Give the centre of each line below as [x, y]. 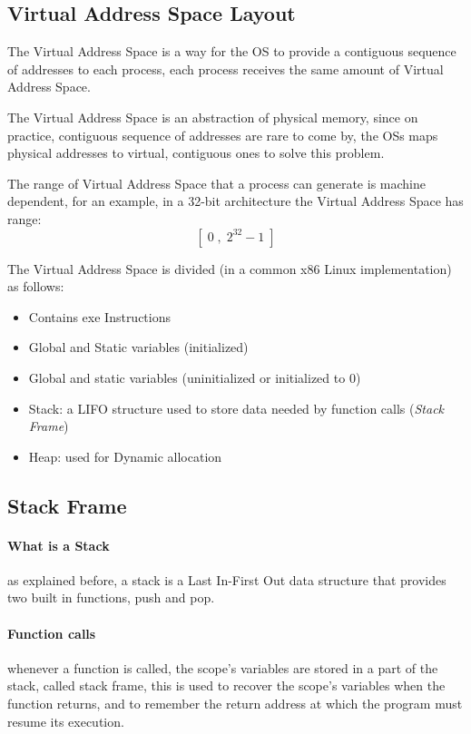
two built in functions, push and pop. [111, 597]
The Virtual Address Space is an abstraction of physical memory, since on [213, 117]
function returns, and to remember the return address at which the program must [235, 704]
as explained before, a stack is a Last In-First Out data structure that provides [227, 579]
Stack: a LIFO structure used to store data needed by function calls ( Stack [236, 408]
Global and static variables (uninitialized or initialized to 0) [195, 377]
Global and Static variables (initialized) [138, 347]
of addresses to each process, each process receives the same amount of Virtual [226, 69]
